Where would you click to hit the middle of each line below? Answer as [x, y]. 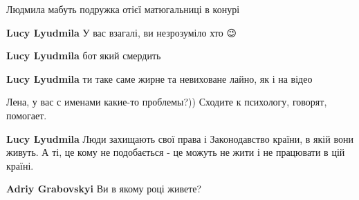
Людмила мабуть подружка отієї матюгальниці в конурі [123, 9]
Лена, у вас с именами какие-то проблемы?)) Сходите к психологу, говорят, [167, 102]
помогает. [27, 115]
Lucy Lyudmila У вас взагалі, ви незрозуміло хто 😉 [121, 32]
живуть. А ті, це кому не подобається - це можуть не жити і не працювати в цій [176, 152]
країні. [20, 165]
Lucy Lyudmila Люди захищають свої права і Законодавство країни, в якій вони [180, 138]
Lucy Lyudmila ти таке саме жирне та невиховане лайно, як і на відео [159, 78]
